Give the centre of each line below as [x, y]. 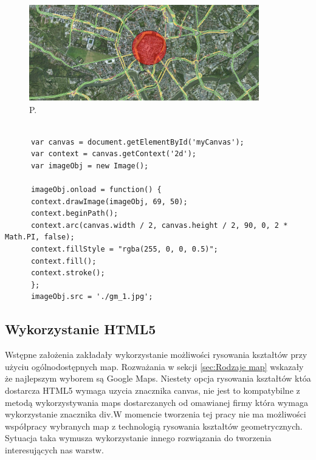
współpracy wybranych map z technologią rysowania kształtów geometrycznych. [154, 426]
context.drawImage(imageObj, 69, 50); [109, 201]
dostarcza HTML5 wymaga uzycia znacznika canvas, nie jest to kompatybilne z [153, 390]
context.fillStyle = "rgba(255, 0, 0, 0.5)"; [124, 249]
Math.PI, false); [40, 237]
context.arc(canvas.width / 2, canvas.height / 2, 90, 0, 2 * [159, 225]
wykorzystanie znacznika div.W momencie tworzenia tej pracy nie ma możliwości [156, 414]
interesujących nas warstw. [54, 450]
